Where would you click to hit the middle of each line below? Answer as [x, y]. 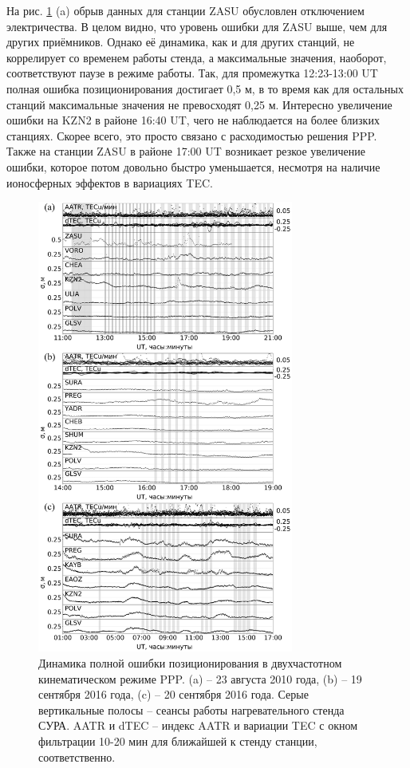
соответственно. [77, 756]
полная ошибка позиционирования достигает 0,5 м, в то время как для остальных [205, 88]
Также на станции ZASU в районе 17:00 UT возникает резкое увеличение [186, 151]
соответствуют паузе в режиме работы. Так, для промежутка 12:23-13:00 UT [192, 73]
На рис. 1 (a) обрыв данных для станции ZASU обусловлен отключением [185, 10]
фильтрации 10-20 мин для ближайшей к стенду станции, [178, 741]
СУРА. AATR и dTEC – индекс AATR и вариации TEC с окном [198, 725]
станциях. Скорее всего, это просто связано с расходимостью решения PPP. [192, 135]
